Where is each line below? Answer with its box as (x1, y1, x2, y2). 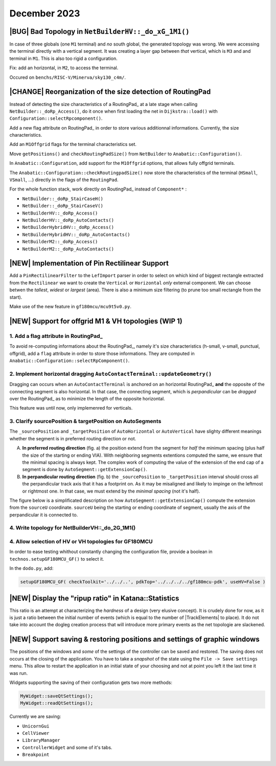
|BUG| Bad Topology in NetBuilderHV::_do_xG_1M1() (9, 27, 190, 36)
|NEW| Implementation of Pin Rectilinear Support (9, 259, 169, 268)
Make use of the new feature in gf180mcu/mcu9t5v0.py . (9, 304, 131, 310)
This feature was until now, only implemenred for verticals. (9, 405, 133, 411)
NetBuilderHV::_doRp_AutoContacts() (22, 218, 114, 223)
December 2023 (9, 8, 80, 19)
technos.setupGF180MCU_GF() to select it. (9, 556, 104, 562)
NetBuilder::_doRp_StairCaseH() (22, 196, 103, 202)
